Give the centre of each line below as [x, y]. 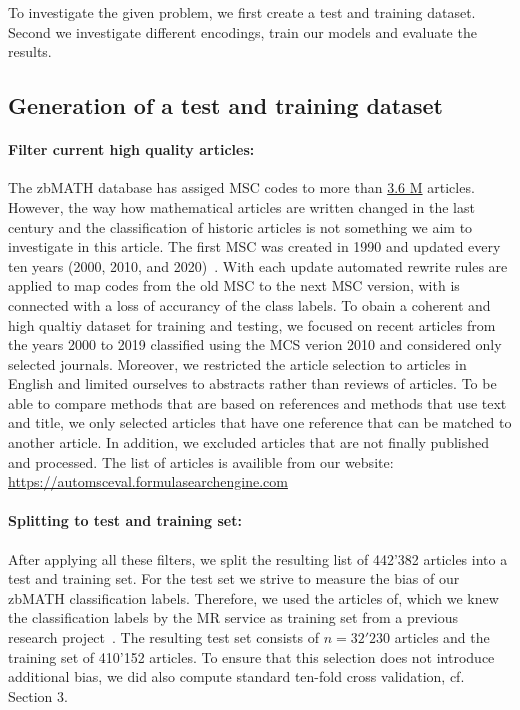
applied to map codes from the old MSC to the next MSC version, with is [234, 285]
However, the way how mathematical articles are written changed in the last [241, 206]
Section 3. [38, 695]
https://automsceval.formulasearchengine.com [148, 481]
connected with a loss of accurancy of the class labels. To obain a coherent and [249, 304]
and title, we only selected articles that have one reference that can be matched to [260, 422]
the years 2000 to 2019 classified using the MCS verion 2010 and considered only [255, 344]
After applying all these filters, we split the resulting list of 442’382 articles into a [258, 558]
